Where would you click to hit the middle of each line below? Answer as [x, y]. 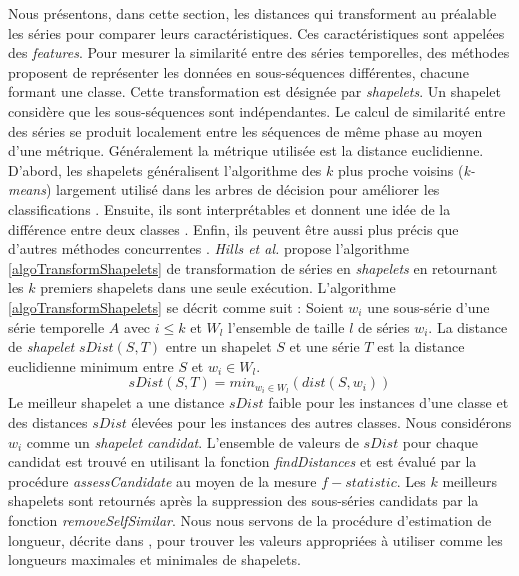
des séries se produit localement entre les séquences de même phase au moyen [245, 130]
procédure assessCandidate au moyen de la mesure [162, 480]
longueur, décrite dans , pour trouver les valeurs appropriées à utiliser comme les [255, 539]
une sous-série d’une [428, 306]
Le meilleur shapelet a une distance [116, 402]
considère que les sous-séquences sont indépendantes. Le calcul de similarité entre [257, 110]
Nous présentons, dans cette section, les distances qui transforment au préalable [252, 13]
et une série [324, 346]
